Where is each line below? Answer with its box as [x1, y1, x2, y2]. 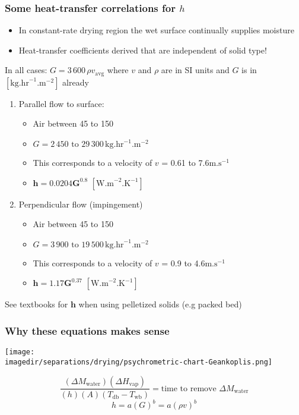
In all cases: [5, 64, 47, 76]
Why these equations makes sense [5, 323, 170, 338]
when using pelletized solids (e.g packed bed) [78, 298, 242, 310]
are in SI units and [161, 64, 230, 76]
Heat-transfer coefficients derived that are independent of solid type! [18, 43, 267, 56]
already [62, 76, 89, 88]
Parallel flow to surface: [18, 97, 104, 109]
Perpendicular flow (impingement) [18, 197, 143, 210]
